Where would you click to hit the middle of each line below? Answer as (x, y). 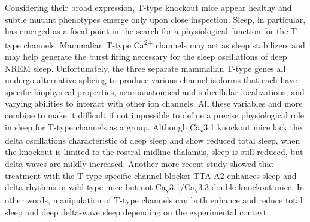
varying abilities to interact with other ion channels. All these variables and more (154, 103)
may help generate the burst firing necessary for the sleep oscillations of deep (146, 57)
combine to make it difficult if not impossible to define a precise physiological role (155, 115)
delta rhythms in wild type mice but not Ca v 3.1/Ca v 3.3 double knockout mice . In (155, 188)
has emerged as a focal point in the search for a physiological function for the (147, 31)
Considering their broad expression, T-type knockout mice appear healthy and (148, 7)
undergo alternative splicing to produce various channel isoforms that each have (151, 80)
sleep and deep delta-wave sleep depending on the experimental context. (137, 212)
